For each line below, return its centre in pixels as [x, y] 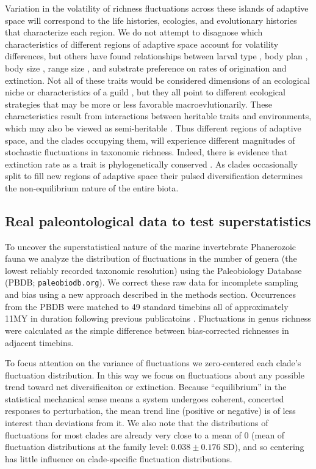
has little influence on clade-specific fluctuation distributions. [119, 458]
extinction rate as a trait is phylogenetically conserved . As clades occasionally [152, 164]
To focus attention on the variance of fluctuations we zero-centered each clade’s [153, 363]
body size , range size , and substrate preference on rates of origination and [146, 68]
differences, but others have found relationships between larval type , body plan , [156, 56]
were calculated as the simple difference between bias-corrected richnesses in [147, 330]
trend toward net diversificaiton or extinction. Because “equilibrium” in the [146, 387]
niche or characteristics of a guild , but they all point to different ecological [145, 92]
